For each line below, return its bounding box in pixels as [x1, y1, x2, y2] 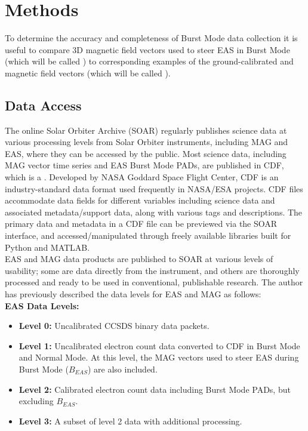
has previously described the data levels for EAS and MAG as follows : [5, 288, 261, 300]
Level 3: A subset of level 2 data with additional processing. [19, 414, 242, 427]
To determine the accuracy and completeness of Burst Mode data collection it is [5, 32, 298, 44]
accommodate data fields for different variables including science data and [5, 194, 275, 207]
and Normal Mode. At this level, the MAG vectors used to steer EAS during [19, 351, 299, 364]
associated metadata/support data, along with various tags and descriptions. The [5, 205, 303, 218]
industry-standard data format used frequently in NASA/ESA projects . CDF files [5, 182, 303, 195]
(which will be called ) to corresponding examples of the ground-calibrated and [5, 55, 294, 67]
